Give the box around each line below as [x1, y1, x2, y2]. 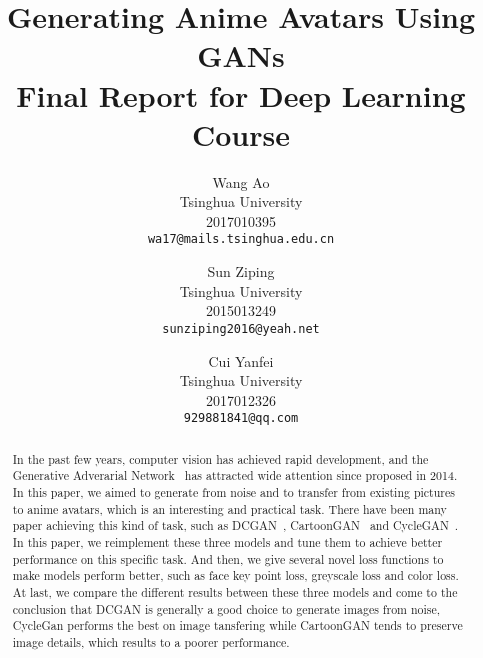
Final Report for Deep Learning [16, 74, 466, 115]
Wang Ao [212, 171, 270, 192]
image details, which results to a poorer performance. [12, 634, 290, 651]
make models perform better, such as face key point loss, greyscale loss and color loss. [12, 567, 459, 584]
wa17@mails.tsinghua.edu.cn [147, 232, 335, 247]
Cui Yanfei [208, 350, 274, 371]
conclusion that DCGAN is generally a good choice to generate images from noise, [12, 600, 441, 617]
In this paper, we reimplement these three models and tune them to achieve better [12, 534, 443, 551]
